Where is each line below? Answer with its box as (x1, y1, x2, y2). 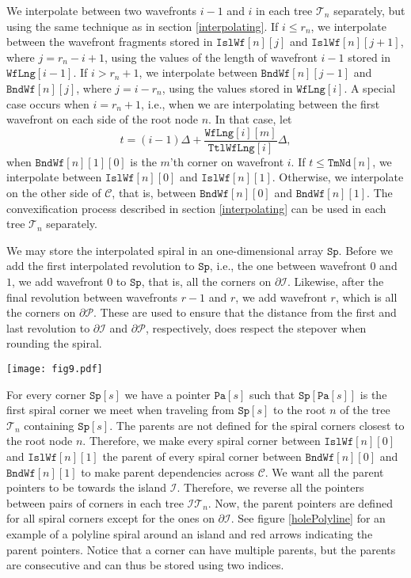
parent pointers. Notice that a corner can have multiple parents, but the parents (6, 541, 396, 557)
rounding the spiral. (6, 335, 102, 352)
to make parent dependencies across (81, 463, 254, 480)
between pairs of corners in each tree (6, 494, 184, 511)
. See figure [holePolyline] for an (230, 510, 386, 527)
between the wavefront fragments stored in (6, 33, 213, 50)
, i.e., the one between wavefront (209, 257, 367, 274)
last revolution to (6, 319, 90, 336)
